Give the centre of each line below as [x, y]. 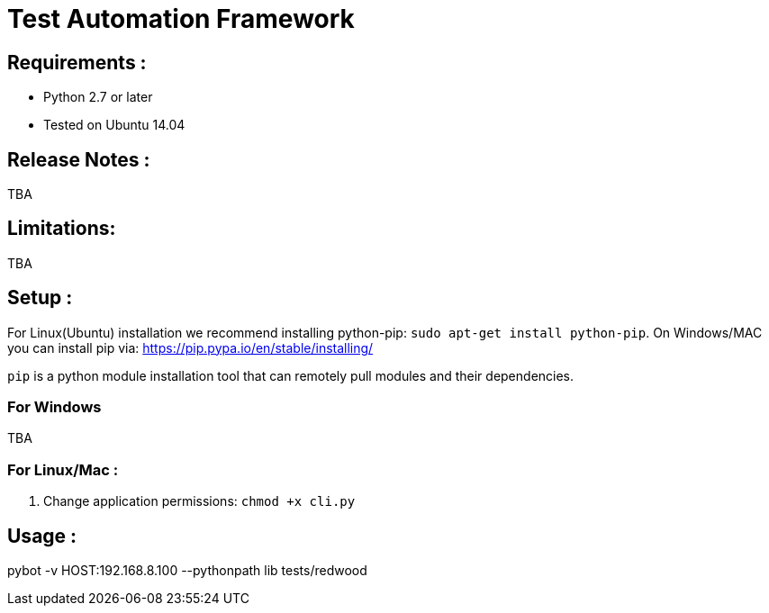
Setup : [40, 298]
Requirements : [77, 62]
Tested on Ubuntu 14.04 [114, 125]
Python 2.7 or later [98, 97]
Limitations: [62, 229]
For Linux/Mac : [63, 469]
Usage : [42, 536]
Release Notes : [79, 159]
